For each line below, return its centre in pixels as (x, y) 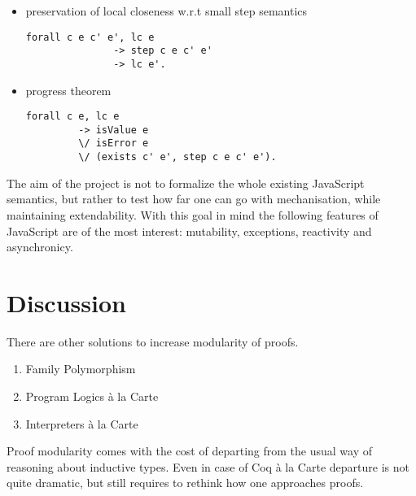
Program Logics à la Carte (92, 396)
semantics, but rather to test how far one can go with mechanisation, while (194, 199)
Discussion (66, 302)
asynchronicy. (40, 247)
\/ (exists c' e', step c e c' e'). (177, 157)
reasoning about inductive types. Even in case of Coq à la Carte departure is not (208, 466)
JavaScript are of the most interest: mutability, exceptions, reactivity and (189, 231)
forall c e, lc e (72, 117)
